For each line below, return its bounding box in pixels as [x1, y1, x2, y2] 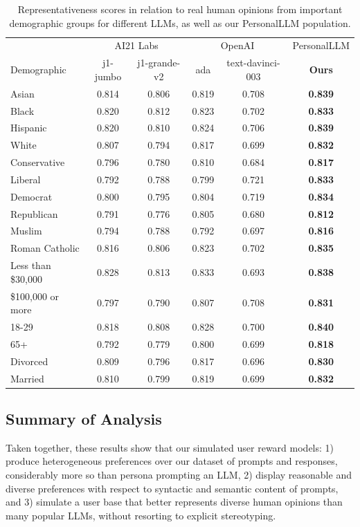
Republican [10, 206, 58, 221]
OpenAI [220, 38, 255, 53]
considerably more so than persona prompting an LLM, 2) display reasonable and [6, 468, 352, 482]
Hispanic [10, 120, 47, 135]
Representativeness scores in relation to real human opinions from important [17, 2, 343, 16]
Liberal [10, 172, 41, 186]
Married [10, 371, 44, 385]
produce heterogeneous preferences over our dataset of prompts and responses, [6, 454, 338, 468]
